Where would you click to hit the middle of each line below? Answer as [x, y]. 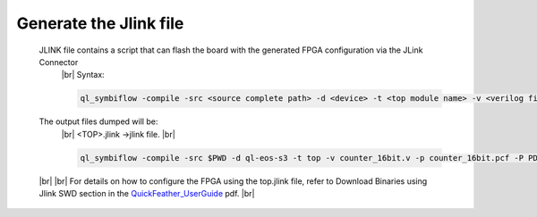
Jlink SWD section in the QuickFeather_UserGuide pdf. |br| [147, 194]
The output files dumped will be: [98, 121]
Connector [59, 62]
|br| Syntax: [83, 75]
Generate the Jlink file [100, 23]
